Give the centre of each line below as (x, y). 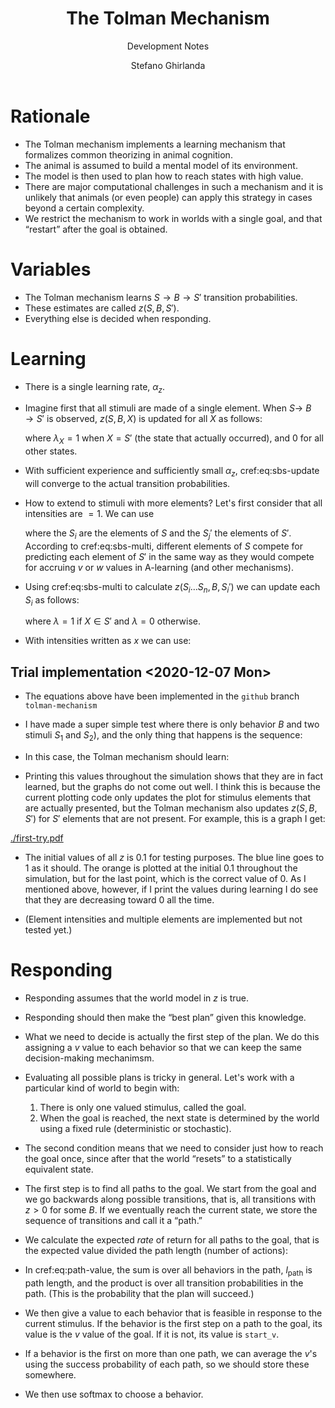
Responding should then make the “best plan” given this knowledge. (165, 1017)
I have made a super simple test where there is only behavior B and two (172, 724)
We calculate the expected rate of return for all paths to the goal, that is (172, 1239)
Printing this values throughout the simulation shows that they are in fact (174, 776)
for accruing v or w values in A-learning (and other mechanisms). (159, 567)
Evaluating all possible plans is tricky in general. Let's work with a (159, 1077)
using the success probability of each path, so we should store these (167, 1364)
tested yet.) (48, 929)
